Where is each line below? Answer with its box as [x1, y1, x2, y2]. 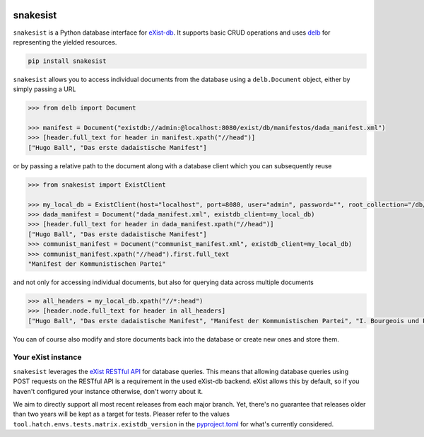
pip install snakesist [28, 57, 107, 65]
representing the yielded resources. [13, 37, 117, 46]
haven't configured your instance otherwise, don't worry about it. [13, 387, 204, 395]
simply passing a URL [13, 85, 76, 93]
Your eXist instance [13, 352, 82, 362]
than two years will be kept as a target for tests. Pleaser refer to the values [13, 410, 230, 419]
